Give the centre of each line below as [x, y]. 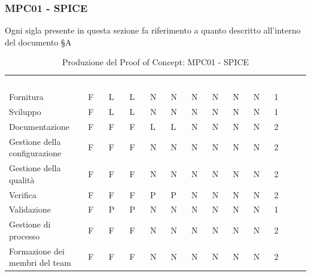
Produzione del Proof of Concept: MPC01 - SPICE [155, 62]
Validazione [30, 209]
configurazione [35, 153]
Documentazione [39, 126]
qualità [22, 179]
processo [25, 236]
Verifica [23, 194]
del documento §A [38, 42]
